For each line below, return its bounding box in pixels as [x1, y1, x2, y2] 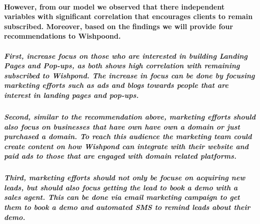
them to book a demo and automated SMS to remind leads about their [4, 202, 250, 212]
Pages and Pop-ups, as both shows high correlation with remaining [4, 60, 240, 71]
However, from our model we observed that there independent [4, 1, 225, 12]
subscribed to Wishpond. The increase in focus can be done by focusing [4, 70, 255, 80]
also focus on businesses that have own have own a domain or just [4, 121, 240, 132]
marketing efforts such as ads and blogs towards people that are [4, 80, 228, 90]
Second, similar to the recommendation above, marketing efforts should [4, 111, 255, 122]
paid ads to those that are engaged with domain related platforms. [4, 151, 236, 161]
